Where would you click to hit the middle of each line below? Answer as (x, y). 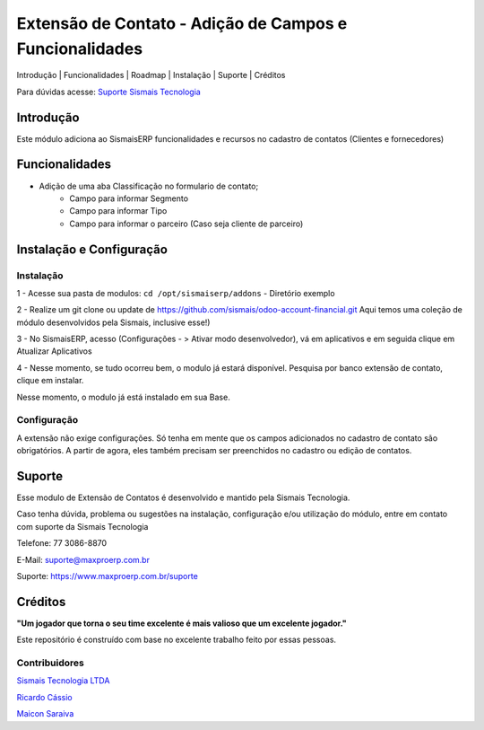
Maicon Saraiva (45, 714)
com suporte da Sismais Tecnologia (82, 526)
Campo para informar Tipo (118, 211)
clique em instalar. (50, 381)
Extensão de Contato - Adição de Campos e (182, 23)
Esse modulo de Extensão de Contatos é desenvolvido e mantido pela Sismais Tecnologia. (183, 497)
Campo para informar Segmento (129, 198)
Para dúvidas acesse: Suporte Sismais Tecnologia (108, 92)
